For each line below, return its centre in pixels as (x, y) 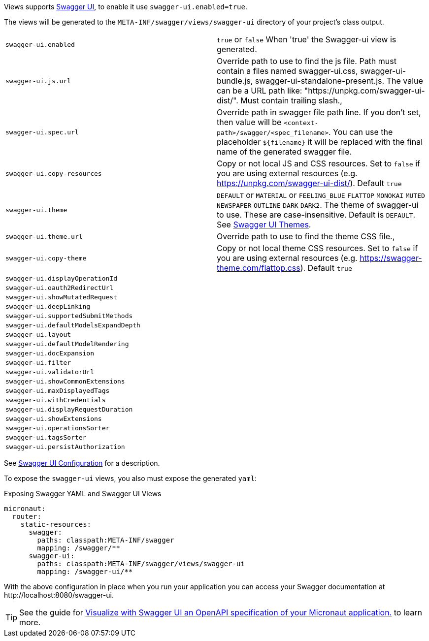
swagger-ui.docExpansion (50, 353)
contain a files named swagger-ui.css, (287, 71)
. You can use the (361, 132)
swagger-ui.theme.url (44, 236)
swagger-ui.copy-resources (54, 173)
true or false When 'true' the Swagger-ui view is (307, 39)
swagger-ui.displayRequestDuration (69, 409)
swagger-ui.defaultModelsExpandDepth (73, 325)
